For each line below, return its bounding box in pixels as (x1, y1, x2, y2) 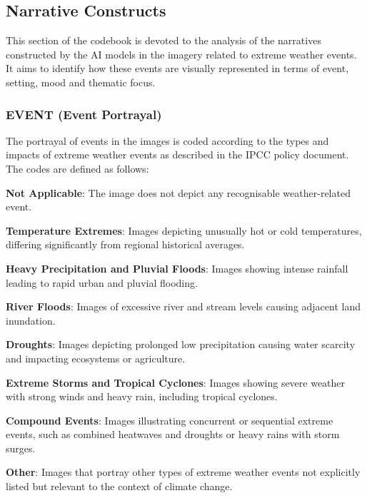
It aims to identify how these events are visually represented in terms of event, (6, 61, 349, 76)
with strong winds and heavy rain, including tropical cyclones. (6, 389, 278, 404)
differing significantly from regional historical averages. (6, 237, 245, 252)
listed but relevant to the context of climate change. (6, 479, 233, 494)
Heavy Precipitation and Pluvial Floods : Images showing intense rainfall (6, 260, 348, 275)
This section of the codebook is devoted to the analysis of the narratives (6, 33, 321, 48)
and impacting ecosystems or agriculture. (6, 350, 186, 365)
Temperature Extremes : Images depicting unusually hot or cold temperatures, (6, 223, 362, 238)
